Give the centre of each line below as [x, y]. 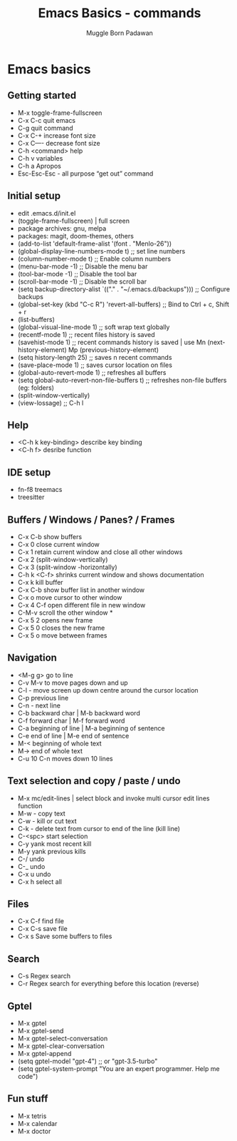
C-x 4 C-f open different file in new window [81, 605]
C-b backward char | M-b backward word [79, 713]
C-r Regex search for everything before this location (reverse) [108, 984]
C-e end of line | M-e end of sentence [73, 735]
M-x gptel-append [44, 1054]
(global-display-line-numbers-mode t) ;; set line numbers [101, 251]
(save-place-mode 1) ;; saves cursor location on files [95, 365]
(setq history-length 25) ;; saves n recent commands [95, 357]
